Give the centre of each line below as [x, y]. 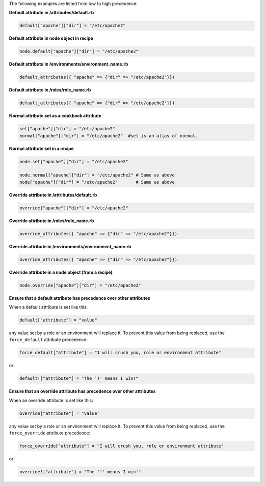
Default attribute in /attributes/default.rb [52, 13]
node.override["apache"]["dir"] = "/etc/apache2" [80, 285]
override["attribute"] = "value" [60, 413]
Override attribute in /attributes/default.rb [53, 195]
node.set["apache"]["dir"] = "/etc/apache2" [74, 161]
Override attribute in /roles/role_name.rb [52, 221]
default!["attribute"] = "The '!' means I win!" [79, 379]
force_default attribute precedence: [48, 340]
